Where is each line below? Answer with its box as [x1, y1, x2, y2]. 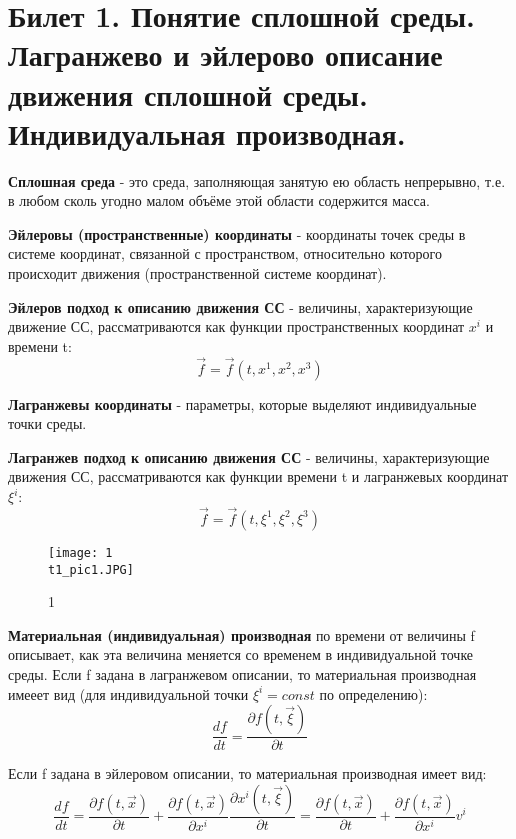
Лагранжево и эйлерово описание [8, 34, 443, 75]
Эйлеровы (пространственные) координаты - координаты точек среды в [8, 223, 466, 244]
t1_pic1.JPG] [48, 562, 134, 577]
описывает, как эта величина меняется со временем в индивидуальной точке [8, 644, 474, 665]
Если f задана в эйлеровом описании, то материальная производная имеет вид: [8, 763, 487, 784]
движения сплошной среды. [8, 73, 368, 114]
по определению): [319, 683, 428, 704]
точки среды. [8, 413, 87, 434]
